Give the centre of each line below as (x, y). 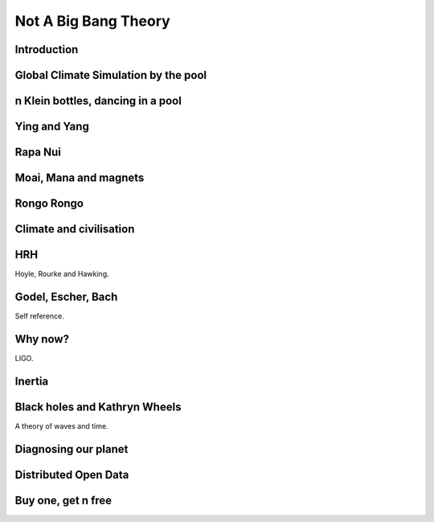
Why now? (42, 339)
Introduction (47, 49)
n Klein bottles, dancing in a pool (98, 101)
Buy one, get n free (63, 500)
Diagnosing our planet (72, 449)
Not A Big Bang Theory (92, 21)
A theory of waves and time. (61, 425)
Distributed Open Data (72, 475)
